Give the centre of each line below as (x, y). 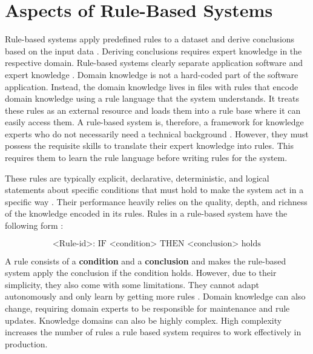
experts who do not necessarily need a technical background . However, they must (157, 133)
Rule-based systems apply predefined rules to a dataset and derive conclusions (150, 39)
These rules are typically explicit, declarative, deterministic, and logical (137, 178)
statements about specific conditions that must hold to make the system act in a (154, 190)
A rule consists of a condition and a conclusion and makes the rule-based (146, 261)
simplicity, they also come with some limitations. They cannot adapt (132, 284)
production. (26, 343)
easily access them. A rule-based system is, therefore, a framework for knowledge (154, 122)
